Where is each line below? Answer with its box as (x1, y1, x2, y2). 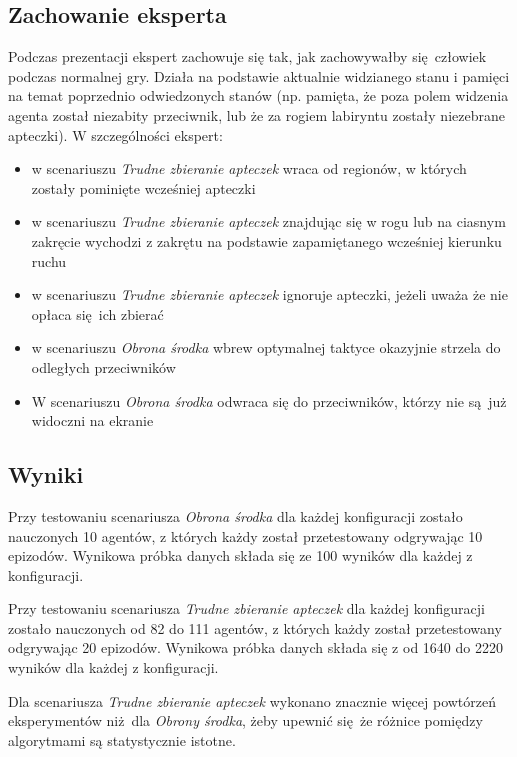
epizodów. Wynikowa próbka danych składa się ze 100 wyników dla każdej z (8, 545, 473, 566)
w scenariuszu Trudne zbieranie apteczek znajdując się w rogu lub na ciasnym (31, 211, 506, 232)
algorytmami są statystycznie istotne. (8, 729, 236, 750)
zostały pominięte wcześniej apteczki (31, 177, 256, 198)
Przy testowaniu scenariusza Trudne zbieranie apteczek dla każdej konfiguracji (8, 598, 485, 619)
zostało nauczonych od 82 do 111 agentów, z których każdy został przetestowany (8, 617, 502, 638)
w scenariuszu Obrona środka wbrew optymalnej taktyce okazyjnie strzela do (31, 337, 501, 358)
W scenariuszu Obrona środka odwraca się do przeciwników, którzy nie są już (31, 390, 507, 411)
